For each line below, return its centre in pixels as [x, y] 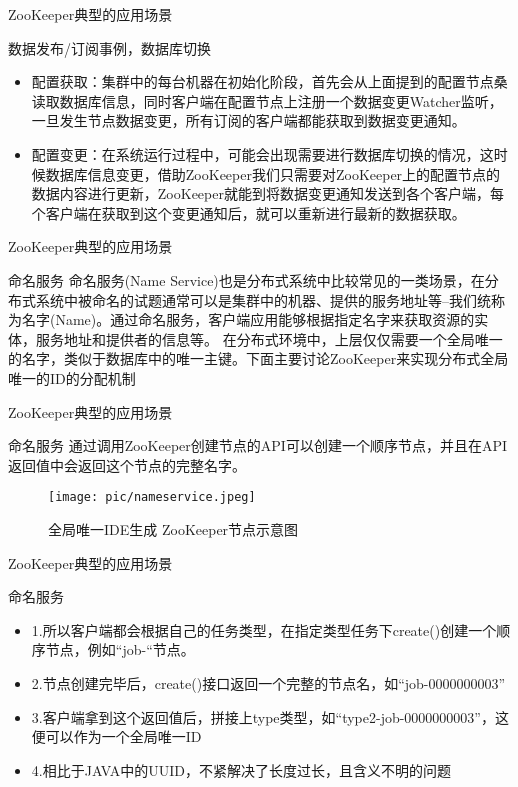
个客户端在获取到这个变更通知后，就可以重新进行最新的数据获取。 [248, 212]
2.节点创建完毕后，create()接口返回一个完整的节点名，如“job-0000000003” [268, 682]
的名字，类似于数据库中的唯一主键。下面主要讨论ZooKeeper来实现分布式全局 [258, 358]
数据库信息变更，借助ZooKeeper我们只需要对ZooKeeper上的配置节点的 [273, 173]
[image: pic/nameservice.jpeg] [152, 497]
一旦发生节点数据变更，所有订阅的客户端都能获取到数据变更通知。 [248, 120]
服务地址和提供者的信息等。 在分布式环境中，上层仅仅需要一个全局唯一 [269, 338]
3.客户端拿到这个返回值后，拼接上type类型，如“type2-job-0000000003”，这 [270, 716]
